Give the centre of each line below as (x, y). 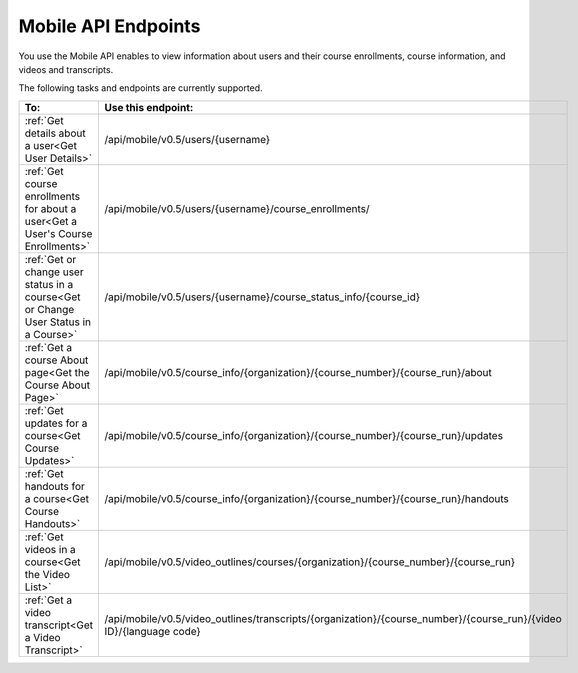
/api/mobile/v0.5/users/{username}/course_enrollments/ (237, 208)
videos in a (50, 549)
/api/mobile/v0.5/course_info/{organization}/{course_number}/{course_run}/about (298, 372)
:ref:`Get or (50, 259)
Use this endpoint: (149, 107)
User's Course (58, 233)
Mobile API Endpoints (109, 26)
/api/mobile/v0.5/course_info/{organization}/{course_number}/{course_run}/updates (304, 435)
